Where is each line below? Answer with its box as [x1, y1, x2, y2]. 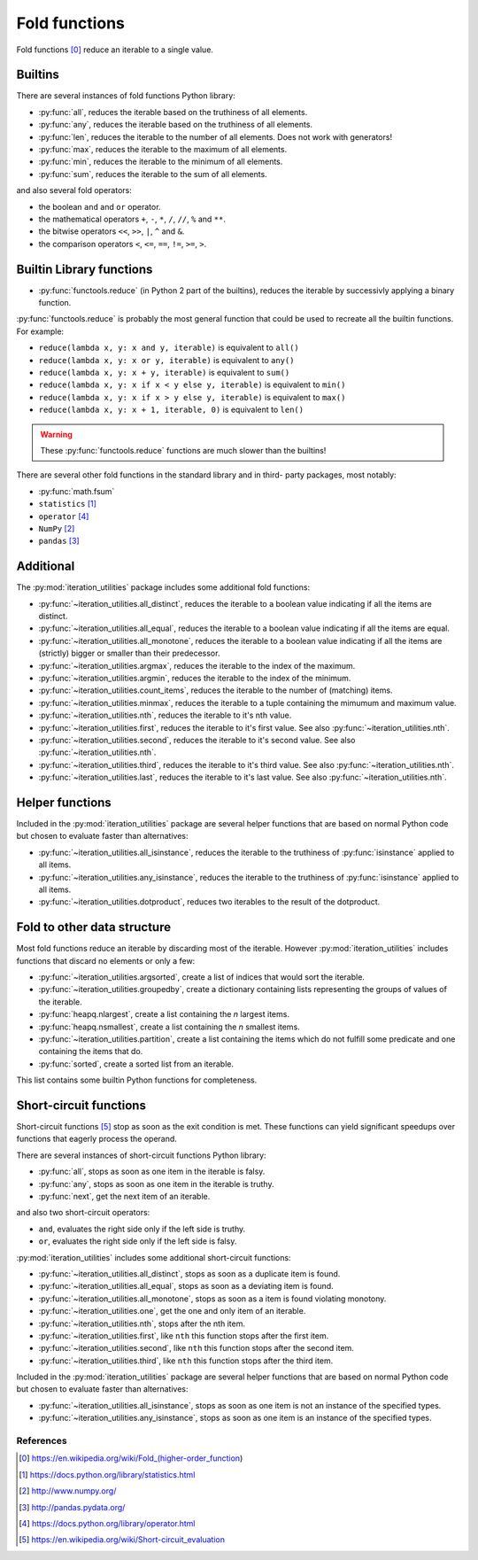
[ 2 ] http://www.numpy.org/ [19, 1486, 117, 1496]
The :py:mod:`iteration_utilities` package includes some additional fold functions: [16, 582, 311, 593]
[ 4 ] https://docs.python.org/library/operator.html [19, 1517, 196, 1528]
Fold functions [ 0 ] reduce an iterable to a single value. [16, 44, 214, 55]
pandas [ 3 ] [38, 536, 80, 547]
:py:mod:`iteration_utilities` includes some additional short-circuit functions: [16, 1252, 291, 1262]
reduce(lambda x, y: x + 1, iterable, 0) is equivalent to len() [38, 404, 305, 415]
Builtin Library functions [16, 261, 153, 276]
